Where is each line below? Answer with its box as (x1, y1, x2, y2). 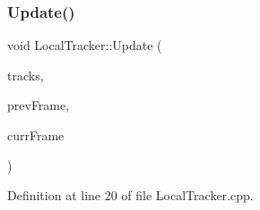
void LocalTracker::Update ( (7, 36, 162, 55)
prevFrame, (7, 96, 70, 114)
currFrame (7, 126, 65, 144)
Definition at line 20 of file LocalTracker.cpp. (7, 186, 254, 205)
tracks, (7, 65, 44, 84)
